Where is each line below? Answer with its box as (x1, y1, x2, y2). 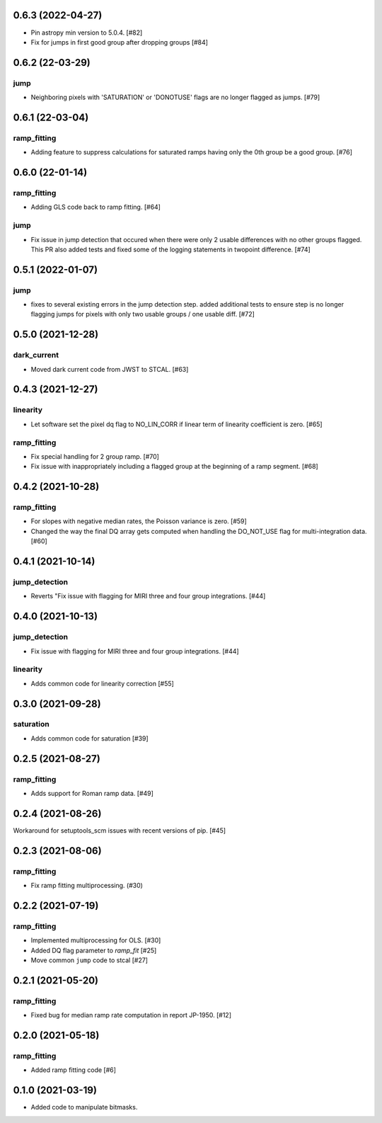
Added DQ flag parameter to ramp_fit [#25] (30, 946, 157, 954)
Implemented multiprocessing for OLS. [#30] (30, 936, 161, 945)
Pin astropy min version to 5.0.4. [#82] (30, 28, 143, 37)
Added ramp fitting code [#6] (30, 1066, 117, 1074)
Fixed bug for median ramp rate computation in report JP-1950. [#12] (30, 1011, 231, 1020)
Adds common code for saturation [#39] (30, 734, 149, 743)
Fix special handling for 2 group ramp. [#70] (30, 452, 159, 460)
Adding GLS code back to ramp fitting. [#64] (30, 203, 161, 212)
